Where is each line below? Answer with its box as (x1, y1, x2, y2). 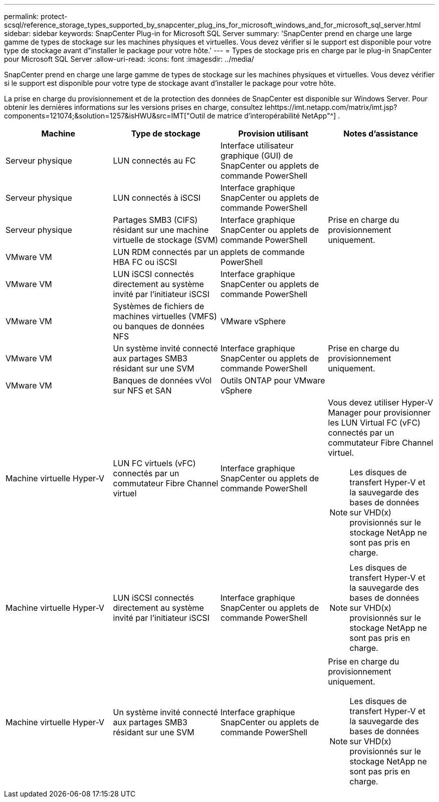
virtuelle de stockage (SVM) (113, 235, 218, 245)
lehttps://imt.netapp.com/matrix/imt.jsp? (265, 103, 397, 111)
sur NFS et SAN (113, 385, 172, 395)
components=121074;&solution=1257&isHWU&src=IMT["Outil (4, 111, 205, 120)
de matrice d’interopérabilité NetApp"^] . (206, 111, 340, 120)
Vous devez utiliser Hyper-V (328, 397, 433, 408)
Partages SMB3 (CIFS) (113, 215, 198, 225)
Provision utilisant (238, 128, 309, 139)
